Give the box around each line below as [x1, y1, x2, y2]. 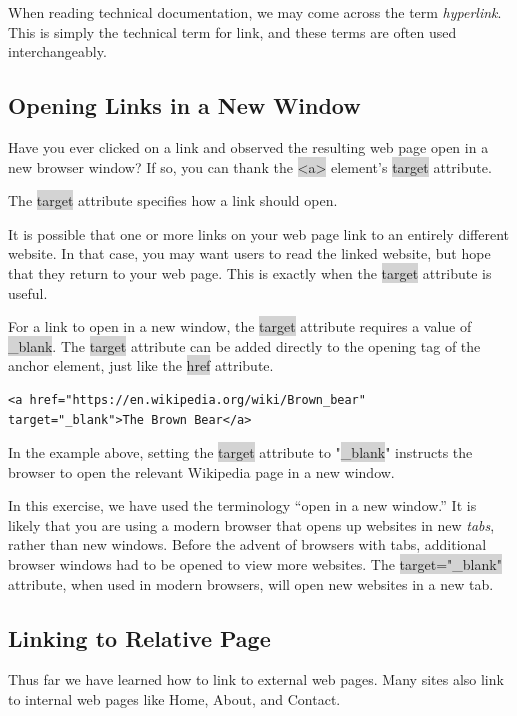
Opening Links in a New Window [8, 90, 361, 121]
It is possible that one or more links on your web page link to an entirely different [8, 223, 509, 244]
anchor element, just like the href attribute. [8, 355, 274, 376]
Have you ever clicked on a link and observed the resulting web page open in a [8, 136, 489, 157]
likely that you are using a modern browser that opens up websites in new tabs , [8, 514, 495, 535]
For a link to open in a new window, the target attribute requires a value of [8, 316, 472, 337]
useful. [8, 282, 48, 303]
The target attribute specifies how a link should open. [8, 190, 338, 211]
